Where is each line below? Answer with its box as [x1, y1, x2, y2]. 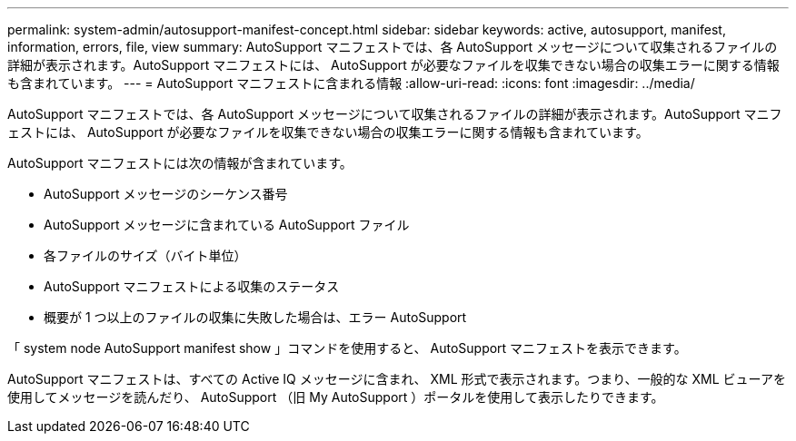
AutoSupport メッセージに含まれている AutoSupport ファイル [44, 217, 410, 232]
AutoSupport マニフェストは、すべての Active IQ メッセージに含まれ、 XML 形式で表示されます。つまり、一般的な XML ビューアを [7, 371, 787, 387]
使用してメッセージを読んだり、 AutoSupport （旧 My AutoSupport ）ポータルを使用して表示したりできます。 [7, 389, 664, 405]
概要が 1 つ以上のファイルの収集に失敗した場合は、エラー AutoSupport [44, 309, 467, 325]
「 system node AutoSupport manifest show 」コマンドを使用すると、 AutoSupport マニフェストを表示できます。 [7, 340, 687, 356]
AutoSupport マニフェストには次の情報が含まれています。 [7, 155, 353, 171]
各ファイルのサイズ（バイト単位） [44, 248, 247, 263]
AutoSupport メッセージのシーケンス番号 [44, 186, 288, 201]
